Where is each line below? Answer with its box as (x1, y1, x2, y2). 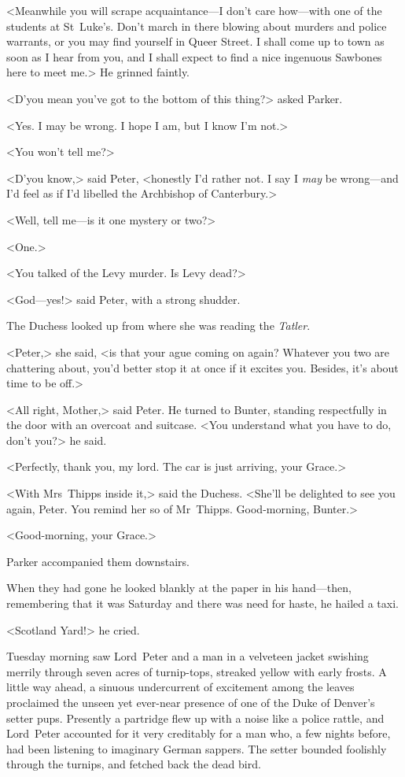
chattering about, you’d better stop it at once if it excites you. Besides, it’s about (6, 359, 399, 376)
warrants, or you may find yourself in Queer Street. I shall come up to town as (6, 33, 385, 50)
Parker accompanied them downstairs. (6, 553, 190, 569)
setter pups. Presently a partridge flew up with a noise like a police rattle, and (6, 709, 385, 726)
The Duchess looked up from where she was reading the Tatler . (6, 317, 311, 334)
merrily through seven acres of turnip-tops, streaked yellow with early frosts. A (6, 663, 387, 679)
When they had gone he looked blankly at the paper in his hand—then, (6, 579, 352, 596)
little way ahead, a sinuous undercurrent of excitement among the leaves (6, 679, 355, 695)
